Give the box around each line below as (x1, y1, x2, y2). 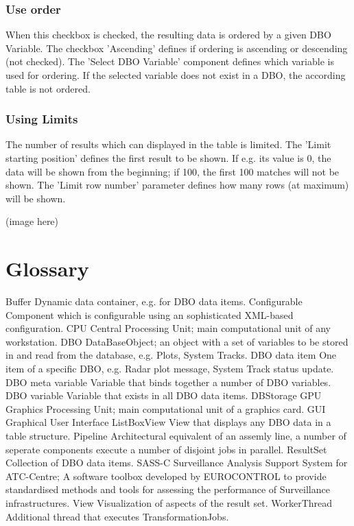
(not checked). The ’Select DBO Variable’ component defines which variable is (5, 54, 334, 69)
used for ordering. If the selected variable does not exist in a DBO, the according (5, 68, 346, 82)
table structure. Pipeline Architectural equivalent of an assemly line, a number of (5, 429, 346, 443)
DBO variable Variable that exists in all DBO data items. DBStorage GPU (5, 388, 322, 403)
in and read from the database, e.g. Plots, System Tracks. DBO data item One (5, 348, 337, 362)
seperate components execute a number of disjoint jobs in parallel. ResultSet (5, 442, 327, 456)
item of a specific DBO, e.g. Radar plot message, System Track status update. (5, 361, 334, 376)
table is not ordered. (5, 81, 91, 95)
